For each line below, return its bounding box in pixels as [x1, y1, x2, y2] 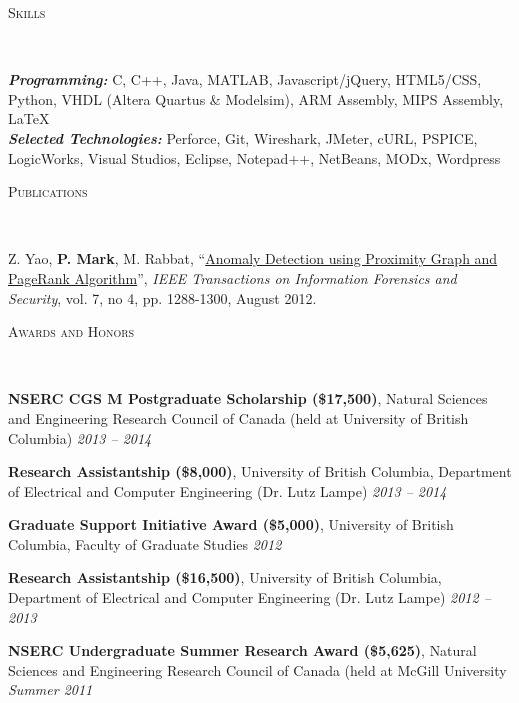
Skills [8, 2, 46, 22]
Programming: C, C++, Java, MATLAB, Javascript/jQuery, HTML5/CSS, [8, 69, 482, 90]
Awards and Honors [8, 321, 135, 342]
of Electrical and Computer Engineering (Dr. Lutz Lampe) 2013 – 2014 [8, 480, 447, 501]
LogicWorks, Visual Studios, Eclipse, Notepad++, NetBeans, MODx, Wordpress [8, 147, 501, 168]
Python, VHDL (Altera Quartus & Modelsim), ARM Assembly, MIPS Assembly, [8, 88, 504, 109]
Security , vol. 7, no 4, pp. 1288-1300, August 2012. [8, 287, 317, 308]
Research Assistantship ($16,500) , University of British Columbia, [8, 567, 442, 588]
